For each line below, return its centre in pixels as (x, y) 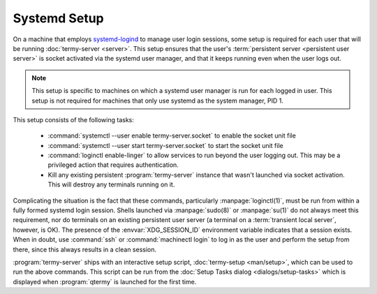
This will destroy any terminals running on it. (111, 184)
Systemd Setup (58, 18)
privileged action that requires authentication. (113, 165)
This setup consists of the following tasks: (73, 119)
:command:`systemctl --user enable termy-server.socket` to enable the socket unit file (172, 135)
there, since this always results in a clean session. (85, 249)
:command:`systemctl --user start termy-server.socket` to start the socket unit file (165, 145)
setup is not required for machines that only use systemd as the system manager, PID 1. (158, 101)
